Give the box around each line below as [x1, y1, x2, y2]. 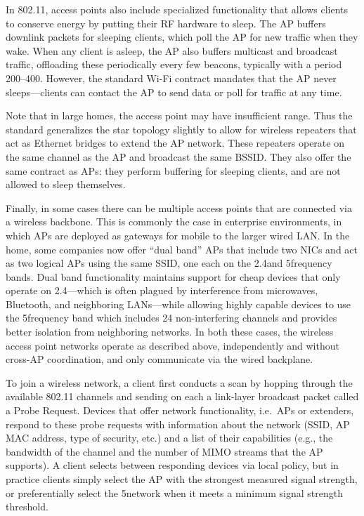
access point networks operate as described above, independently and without [6, 338, 339, 352]
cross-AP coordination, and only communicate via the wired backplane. [6, 352, 313, 366]
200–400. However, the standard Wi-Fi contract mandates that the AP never [6, 70, 337, 85]
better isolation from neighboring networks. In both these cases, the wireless [6, 324, 334, 339]
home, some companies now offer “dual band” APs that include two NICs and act [6, 242, 358, 256]
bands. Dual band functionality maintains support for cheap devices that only [6, 269, 341, 284]
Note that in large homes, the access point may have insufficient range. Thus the [6, 108, 353, 123]
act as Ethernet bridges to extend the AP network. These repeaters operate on [6, 135, 344, 150]
